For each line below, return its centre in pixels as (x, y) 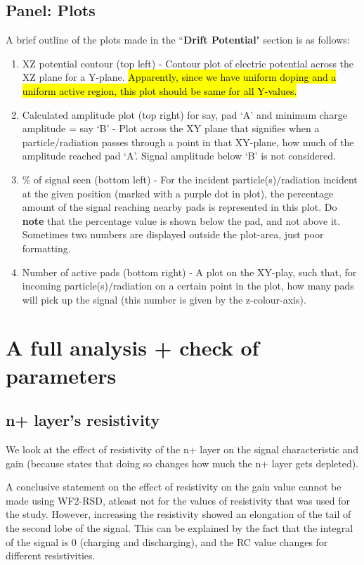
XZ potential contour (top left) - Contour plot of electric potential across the (188, 63)
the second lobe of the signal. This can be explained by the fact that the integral (180, 528)
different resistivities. (51, 556)
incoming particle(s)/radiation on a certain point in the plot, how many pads (188, 286)
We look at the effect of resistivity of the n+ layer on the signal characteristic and (182, 449)
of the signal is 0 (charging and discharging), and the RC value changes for (167, 541)
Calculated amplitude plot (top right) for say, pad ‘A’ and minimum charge (185, 114)
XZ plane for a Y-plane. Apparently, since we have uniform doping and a (179, 77)
